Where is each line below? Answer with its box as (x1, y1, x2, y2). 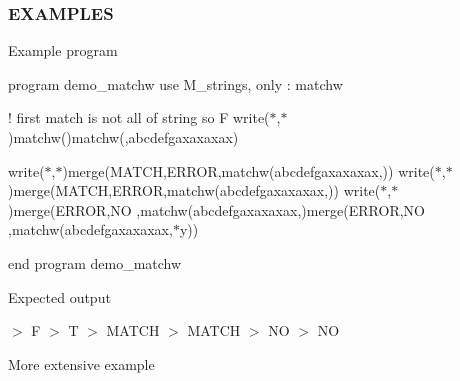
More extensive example (8, 353, 155, 374)
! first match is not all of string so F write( (8, 107, 270, 128)
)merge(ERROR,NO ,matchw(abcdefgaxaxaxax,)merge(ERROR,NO (8, 199, 425, 220)
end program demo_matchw (8, 252, 182, 273)
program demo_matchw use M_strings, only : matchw (8, 73, 343, 94)
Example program (8, 40, 118, 61)
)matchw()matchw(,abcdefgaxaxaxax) (8, 127, 239, 147)
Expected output (8, 286, 111, 307)
